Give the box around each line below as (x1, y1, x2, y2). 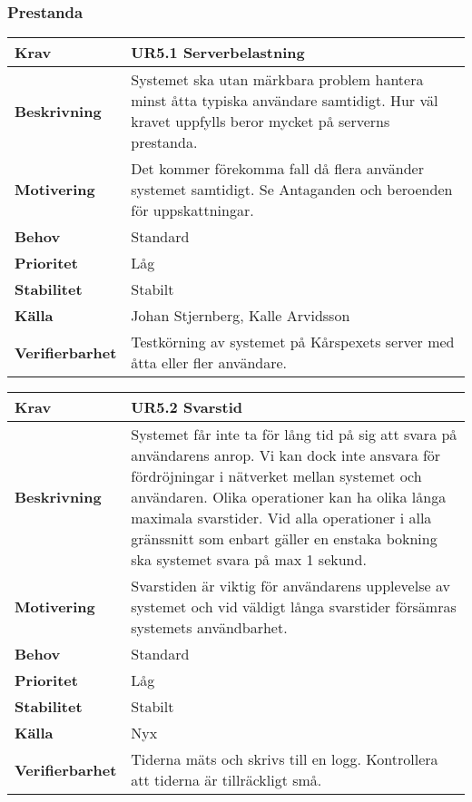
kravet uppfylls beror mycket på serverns (131, 111, 390, 132)
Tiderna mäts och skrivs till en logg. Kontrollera (131, 748, 438, 770)
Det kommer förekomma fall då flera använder (131, 158, 424, 180)
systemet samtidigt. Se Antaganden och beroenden (131, 179, 453, 200)
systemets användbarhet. (131, 617, 288, 639)
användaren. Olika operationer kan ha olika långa (131, 486, 447, 508)
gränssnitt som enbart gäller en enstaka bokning (131, 528, 438, 550)
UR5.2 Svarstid (131, 396, 243, 418)
